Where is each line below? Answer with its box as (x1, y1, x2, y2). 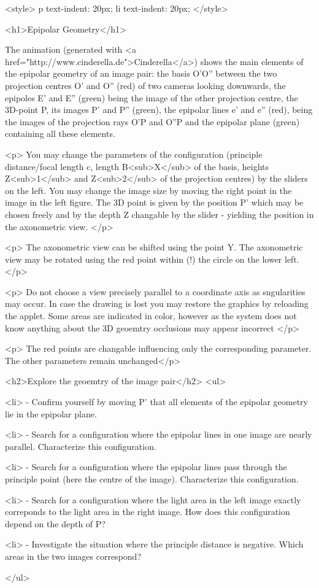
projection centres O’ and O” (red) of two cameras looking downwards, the (5, 79, 286, 91)
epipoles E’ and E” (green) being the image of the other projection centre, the (5, 91, 298, 104)
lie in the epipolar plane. (5, 407, 97, 420)
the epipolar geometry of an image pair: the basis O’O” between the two (5, 67, 277, 80)
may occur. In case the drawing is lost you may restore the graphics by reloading (5, 297, 309, 310)
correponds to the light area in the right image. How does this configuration (5, 505, 290, 518)
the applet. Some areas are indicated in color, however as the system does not (5, 309, 297, 322)
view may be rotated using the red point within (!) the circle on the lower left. (5, 252, 299, 265)
